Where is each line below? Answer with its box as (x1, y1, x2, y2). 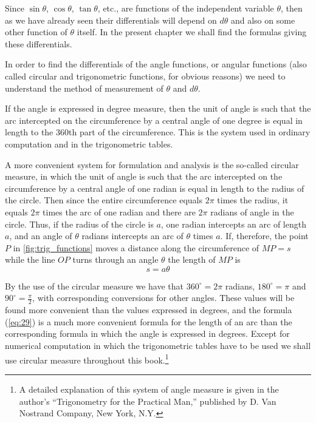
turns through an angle (72, 253, 159, 266)
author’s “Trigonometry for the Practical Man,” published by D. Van (19, 394, 276, 407)
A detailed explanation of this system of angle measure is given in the (19, 382, 279, 395)
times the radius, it (217, 194, 289, 206)
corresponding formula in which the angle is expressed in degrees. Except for (5, 327, 290, 340)
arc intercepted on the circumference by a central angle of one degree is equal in (5, 113, 303, 126)
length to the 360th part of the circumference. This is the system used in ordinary (5, 126, 311, 138)
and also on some (230, 13, 295, 26)
